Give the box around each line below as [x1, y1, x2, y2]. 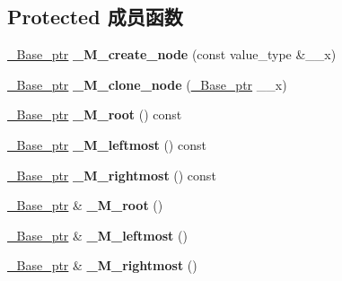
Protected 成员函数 [7, 3, 183, 31]
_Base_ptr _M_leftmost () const [7, 135, 206, 154]
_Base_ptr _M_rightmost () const [7, 165, 216, 184]
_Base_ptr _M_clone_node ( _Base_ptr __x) [7, 75, 287, 93]
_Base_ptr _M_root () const [7, 105, 182, 124]
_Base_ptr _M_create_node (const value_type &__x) [7, 45, 337, 64]
